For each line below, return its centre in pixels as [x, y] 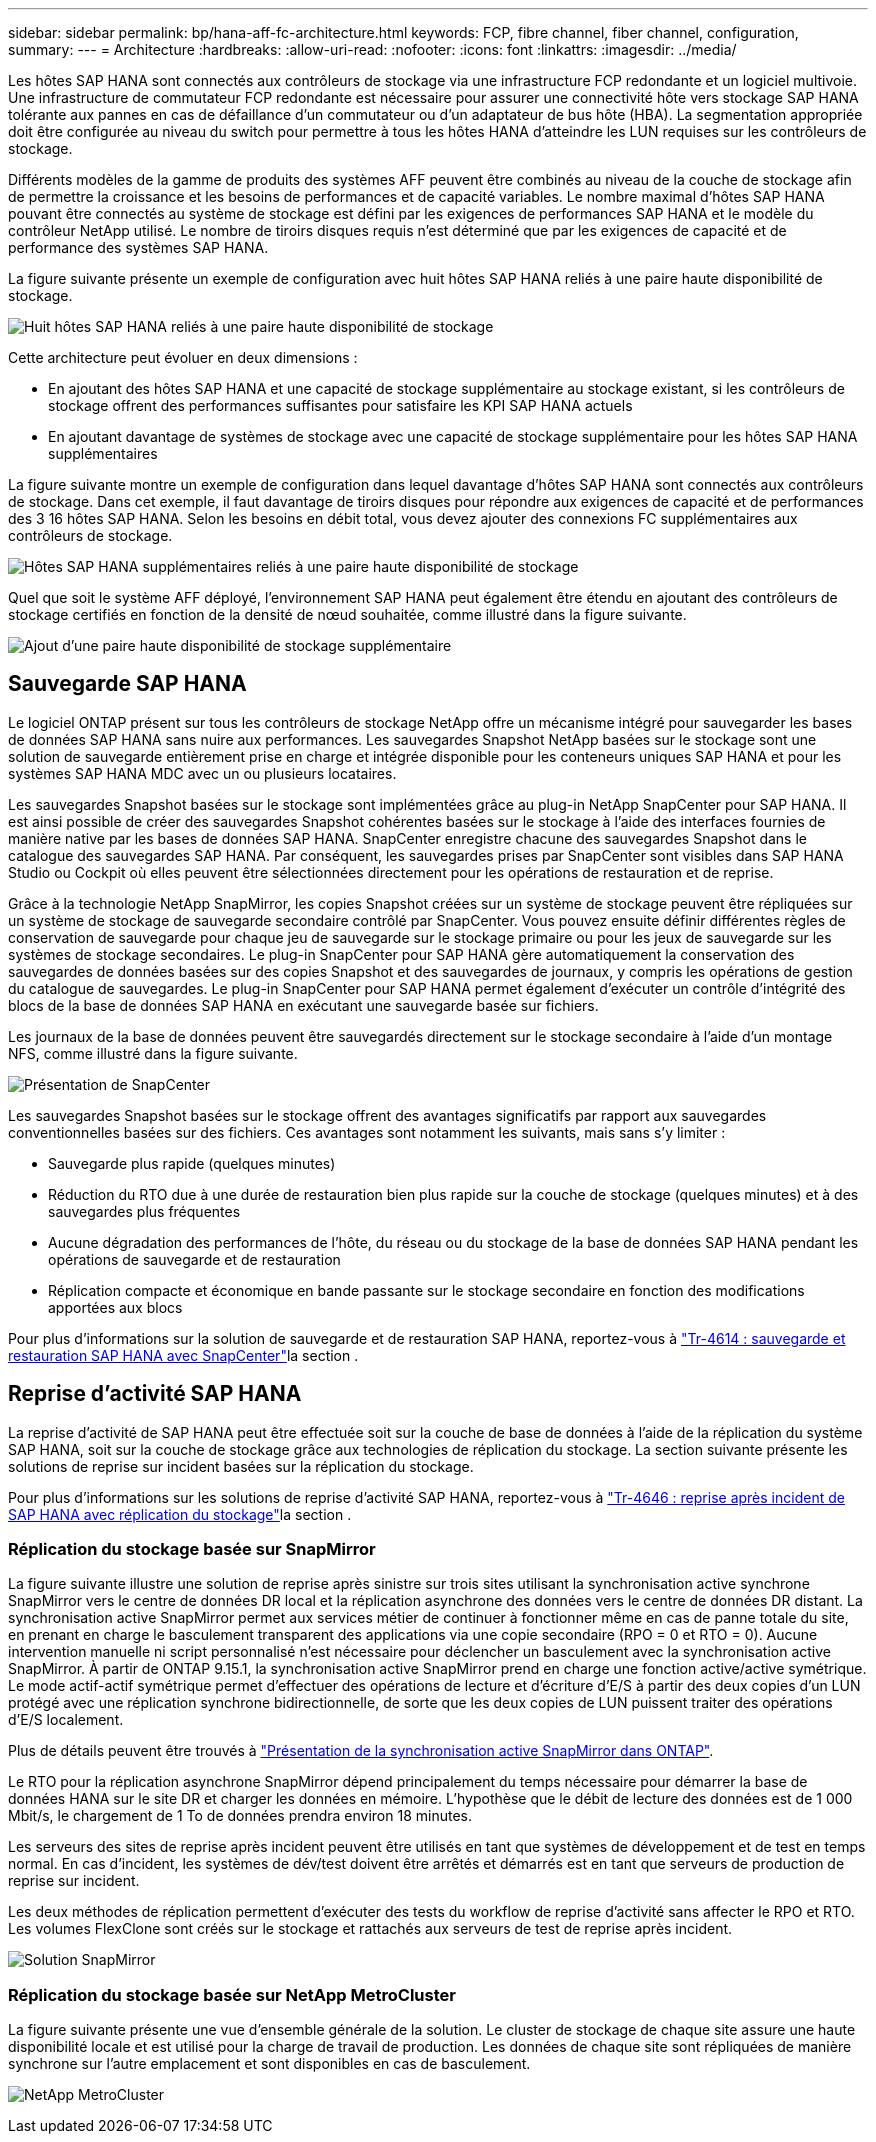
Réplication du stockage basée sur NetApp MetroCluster [232, 1994]
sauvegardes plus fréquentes [144, 1211]
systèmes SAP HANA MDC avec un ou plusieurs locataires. [202, 773]
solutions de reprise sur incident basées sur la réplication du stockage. [241, 1466]
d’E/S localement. [66, 1720]
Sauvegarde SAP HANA [127, 684]
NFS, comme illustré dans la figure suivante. [153, 1053]
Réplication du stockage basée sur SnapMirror [192, 1549]
